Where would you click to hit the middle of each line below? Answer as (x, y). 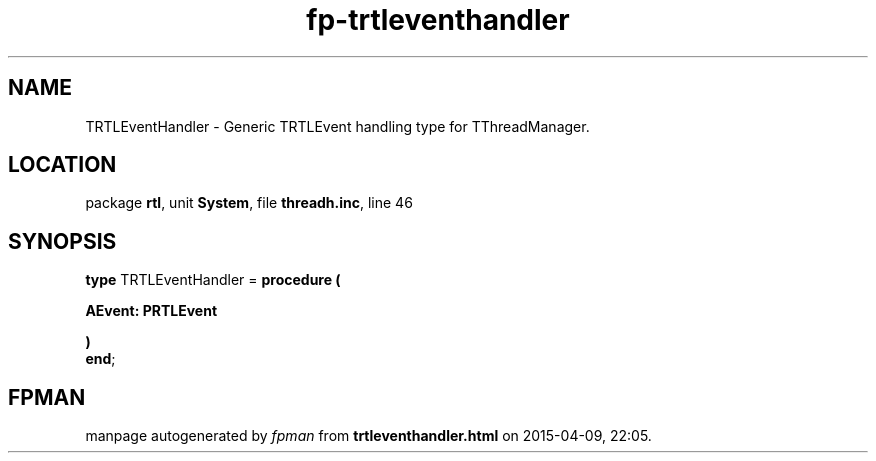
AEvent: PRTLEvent (151, 311)
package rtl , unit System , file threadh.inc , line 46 (249, 203)
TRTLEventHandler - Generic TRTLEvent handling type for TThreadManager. (337, 126)
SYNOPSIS (62, 241)
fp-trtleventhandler (438, 20)
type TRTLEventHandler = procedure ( (213, 280)
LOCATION (62, 165)
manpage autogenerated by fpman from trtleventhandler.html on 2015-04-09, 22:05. (368, 436)
